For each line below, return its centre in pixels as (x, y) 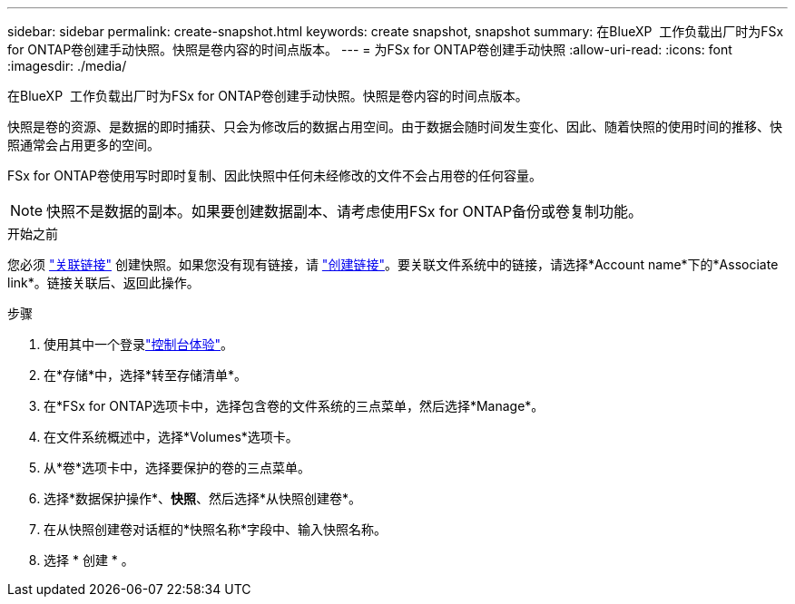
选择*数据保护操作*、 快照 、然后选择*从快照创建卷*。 (203, 498)
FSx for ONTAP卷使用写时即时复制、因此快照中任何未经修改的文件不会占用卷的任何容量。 (275, 175)
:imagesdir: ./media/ (67, 66)
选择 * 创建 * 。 (89, 560)
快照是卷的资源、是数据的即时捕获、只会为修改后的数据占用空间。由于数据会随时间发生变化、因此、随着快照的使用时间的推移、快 (395, 127)
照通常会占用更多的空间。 (83, 145)
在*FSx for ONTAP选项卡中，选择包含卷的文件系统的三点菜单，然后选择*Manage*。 (294, 406)
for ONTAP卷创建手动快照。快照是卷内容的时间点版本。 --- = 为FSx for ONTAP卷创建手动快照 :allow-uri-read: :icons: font (370, 49)
